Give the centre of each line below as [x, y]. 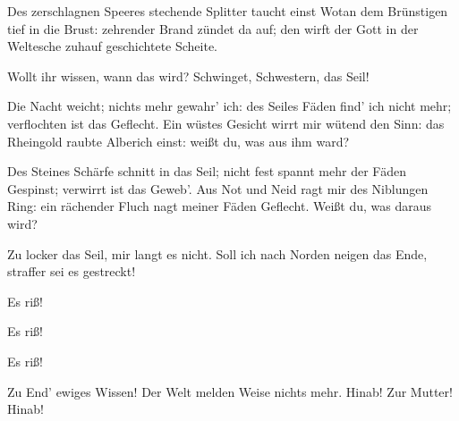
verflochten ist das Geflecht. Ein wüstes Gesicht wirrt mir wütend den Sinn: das [226, 123]
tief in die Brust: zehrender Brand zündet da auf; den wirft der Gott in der [213, 28]
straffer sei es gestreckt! [72, 271]
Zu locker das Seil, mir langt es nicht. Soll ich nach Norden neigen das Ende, [217, 253]
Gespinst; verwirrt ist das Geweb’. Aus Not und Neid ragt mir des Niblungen [218, 188]
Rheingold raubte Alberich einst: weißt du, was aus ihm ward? [178, 141]
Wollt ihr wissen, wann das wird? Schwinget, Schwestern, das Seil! [188, 76]
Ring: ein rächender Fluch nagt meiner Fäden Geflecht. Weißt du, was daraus [219, 206]
